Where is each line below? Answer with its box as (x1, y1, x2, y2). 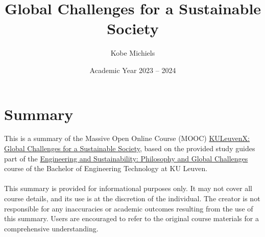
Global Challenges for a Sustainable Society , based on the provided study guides (4, 143, 255, 154)
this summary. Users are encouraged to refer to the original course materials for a (4, 213, 259, 224)
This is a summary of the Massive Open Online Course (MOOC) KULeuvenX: (4, 133, 250, 144)
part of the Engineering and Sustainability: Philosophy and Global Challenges (4, 153, 248, 163)
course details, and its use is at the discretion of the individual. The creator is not (4, 193, 260, 203)
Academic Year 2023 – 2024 (89, 64, 176, 75)
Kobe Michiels (110, 48, 155, 58)
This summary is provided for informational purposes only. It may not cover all (4, 183, 252, 194)
